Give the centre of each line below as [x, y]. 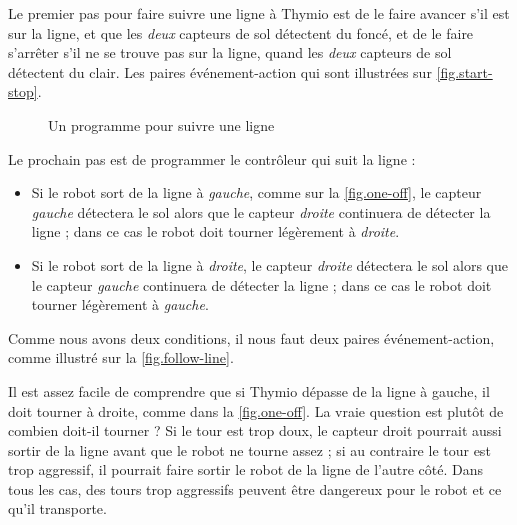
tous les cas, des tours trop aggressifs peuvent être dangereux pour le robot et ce [255, 488]
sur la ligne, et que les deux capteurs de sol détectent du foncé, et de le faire [241, 32]
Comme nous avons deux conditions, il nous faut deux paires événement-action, [251, 337]
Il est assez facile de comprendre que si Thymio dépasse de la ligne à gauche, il [249, 390]
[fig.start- [464, 71]
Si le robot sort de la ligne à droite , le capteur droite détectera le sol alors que [269, 264]
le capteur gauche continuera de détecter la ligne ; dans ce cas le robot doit [261, 284]
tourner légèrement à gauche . [120, 304]
